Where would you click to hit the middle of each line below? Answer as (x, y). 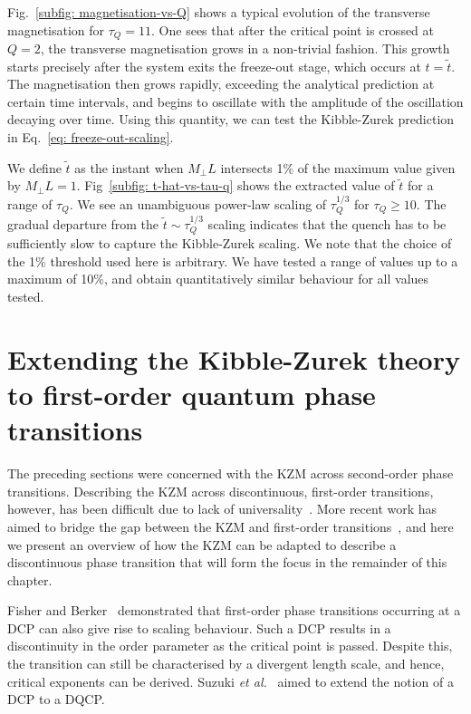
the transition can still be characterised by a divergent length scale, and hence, (226, 664)
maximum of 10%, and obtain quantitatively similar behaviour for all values (218, 279)
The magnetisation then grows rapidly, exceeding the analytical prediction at (221, 84)
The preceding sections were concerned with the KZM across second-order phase (231, 473)
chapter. (30, 579)
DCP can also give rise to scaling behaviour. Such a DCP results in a (199, 627)
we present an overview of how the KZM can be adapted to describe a (202, 544)
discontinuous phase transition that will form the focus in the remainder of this (227, 562)
